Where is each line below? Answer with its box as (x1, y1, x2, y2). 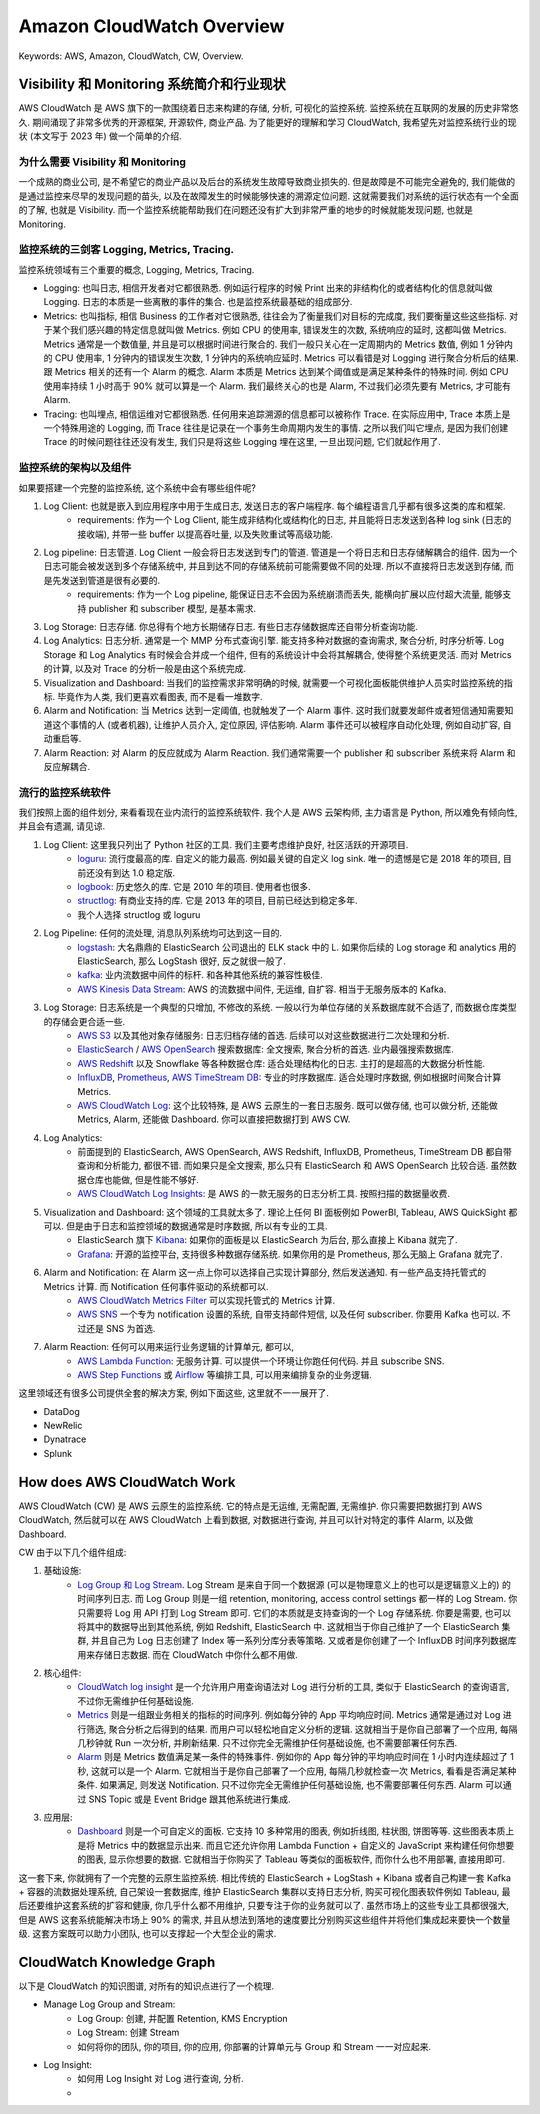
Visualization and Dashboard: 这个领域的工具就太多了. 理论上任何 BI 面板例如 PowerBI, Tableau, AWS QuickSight (43, 1206, 507, 1218)
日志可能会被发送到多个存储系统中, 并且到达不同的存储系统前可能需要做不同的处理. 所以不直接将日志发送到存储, (43, 560, 503, 572)
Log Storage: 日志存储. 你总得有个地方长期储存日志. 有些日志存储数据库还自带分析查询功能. (43, 621, 419, 633)
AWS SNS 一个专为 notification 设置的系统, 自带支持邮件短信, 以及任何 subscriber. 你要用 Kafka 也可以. (77, 1308, 500, 1320)
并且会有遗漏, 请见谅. (18, 820, 106, 832)
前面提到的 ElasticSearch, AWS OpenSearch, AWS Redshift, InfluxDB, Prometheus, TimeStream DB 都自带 (77, 1146, 512, 1158)
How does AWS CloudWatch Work (18, 1473, 236, 1490)
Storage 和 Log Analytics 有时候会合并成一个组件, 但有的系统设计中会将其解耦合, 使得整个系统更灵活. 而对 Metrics (43, 648, 512, 660)
